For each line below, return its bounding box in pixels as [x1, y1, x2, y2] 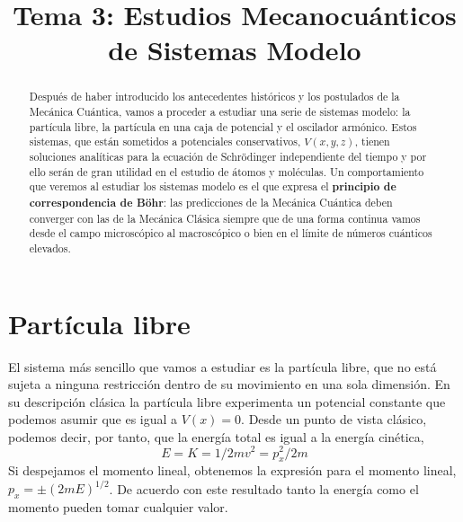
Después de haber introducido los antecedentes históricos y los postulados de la [29, 89, 400, 104]
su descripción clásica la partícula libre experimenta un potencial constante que [8, 392, 446, 411]
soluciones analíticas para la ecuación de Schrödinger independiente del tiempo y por [29, 148, 427, 164]
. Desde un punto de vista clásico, [241, 410, 427, 429]
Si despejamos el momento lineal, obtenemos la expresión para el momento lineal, [8, 461, 457, 480]
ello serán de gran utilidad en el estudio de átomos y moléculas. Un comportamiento [29, 164, 424, 179]
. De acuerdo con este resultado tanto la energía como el [109, 479, 419, 498]
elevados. [29, 240, 71, 255]
